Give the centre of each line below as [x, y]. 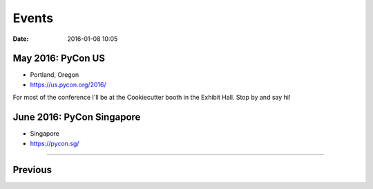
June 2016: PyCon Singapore [77, 117]
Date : [21, 39]
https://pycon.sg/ [55, 143]
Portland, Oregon [55, 75]
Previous [32, 170]
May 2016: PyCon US [59, 58]
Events [33, 18]
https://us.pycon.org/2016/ [68, 84]
